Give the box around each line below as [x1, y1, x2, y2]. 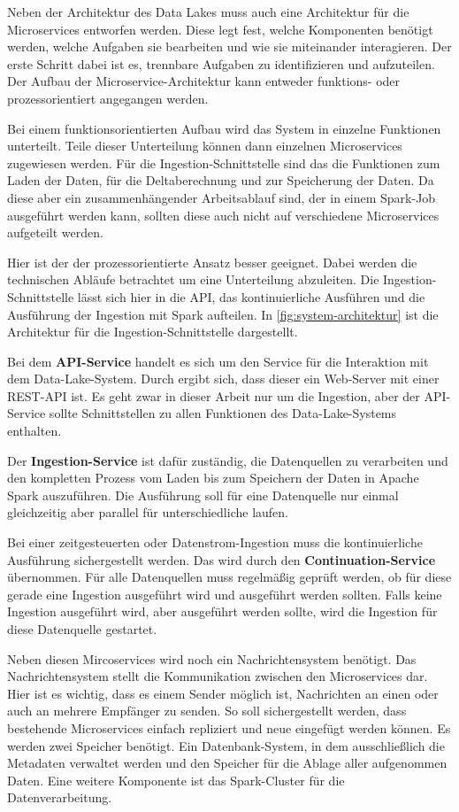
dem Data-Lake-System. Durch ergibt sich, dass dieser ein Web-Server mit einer [7, 369, 440, 388]
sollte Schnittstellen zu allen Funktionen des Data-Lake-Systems [49, 404, 397, 422]
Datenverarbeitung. [7, 788, 112, 807]
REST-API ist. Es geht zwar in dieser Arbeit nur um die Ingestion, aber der [7, 386, 420, 405]
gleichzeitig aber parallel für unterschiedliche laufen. [7, 503, 288, 522]
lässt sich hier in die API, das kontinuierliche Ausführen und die [77, 287, 425, 305]
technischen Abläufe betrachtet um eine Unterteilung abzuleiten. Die [7, 270, 379, 289]
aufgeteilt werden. [7, 223, 103, 242]
